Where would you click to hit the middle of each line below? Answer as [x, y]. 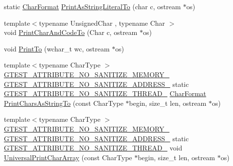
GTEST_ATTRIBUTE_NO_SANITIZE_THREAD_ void [93, 148]
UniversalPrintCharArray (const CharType [68, 157]
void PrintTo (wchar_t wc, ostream [57, 48]
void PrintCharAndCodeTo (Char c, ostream [71, 32]
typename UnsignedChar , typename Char [102, 23]
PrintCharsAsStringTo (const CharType [64, 103]
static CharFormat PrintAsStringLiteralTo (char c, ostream [92, 6]
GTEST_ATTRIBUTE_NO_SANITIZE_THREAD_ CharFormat [105, 93]
